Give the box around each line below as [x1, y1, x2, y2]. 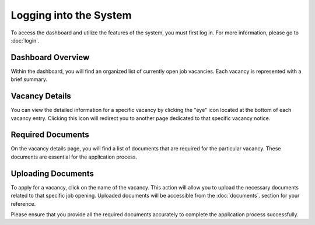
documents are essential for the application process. [10, 153, 137, 160]
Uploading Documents [10, 168, 94, 178]
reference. [10, 200, 36, 207]
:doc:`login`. [10, 37, 40, 44]
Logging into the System [10, 9, 132, 22]
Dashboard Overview [10, 52, 90, 62]
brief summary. [10, 76, 48, 83]
